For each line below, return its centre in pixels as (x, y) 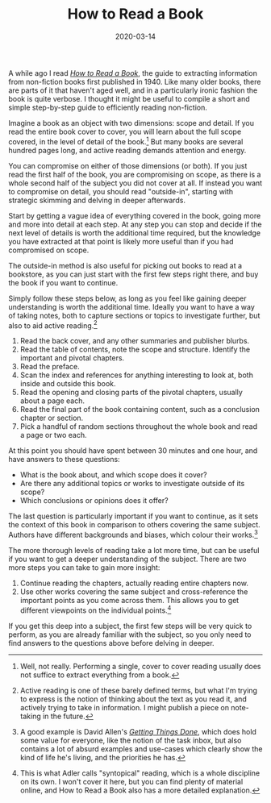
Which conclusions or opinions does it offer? (94, 501)
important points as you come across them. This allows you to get (129, 600)
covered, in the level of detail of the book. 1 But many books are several (126, 140)
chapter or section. (52, 418)
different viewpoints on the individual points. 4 (96, 610)
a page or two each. (53, 435)
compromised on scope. (49, 250)
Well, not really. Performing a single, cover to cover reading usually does (140, 666)
